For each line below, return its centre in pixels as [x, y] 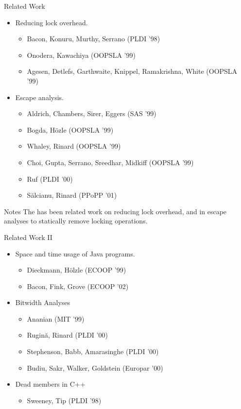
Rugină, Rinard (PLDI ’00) [67, 335]
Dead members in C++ [50, 384]
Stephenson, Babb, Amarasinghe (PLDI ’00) [93, 351]
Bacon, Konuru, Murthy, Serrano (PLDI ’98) [94, 39]
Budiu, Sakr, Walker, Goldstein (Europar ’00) [95, 367]
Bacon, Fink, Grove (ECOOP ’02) [78, 286]
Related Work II [28, 237]
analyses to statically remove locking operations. [76, 221]
